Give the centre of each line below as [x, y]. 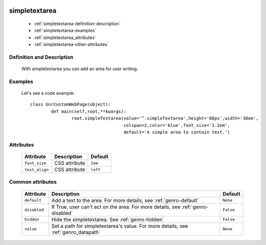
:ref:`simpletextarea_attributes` [65, 38]
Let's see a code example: [48, 93]
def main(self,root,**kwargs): [89, 111]
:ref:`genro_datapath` [76, 232]
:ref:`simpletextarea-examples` [65, 31]
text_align [37, 170]
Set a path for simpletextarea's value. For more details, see [120, 226]
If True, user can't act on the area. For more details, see [116, 206]
